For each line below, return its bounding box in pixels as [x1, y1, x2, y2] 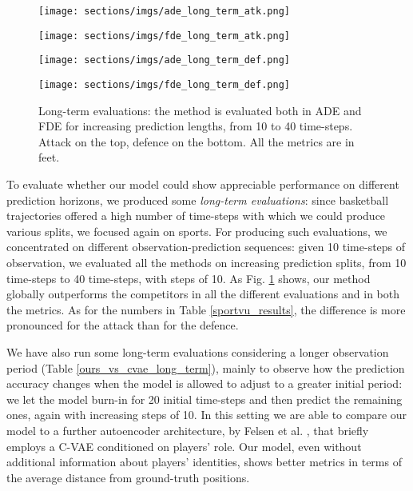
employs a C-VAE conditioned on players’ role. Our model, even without [6, 437, 362, 454]
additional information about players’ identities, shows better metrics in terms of [6, 453, 402, 470]
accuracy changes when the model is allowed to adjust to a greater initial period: [6, 375, 403, 392]
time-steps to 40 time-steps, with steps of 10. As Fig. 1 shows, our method [6, 269, 371, 286]
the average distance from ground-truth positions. [6, 469, 250, 485]
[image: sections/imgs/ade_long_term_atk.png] [38, 6, 290, 17]
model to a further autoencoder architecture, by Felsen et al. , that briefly [6, 421, 369, 438]
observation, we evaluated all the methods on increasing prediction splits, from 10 [6, 253, 407, 270]
